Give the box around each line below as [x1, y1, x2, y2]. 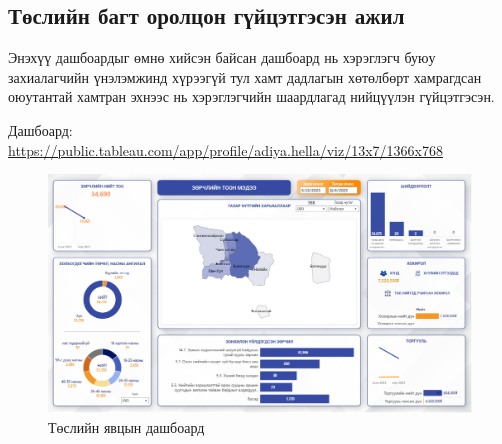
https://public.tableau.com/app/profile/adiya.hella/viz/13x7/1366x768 [8, 139, 443, 160]
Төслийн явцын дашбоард [48, 416, 205, 437]
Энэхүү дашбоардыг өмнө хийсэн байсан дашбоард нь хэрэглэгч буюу [8, 47, 436, 68]
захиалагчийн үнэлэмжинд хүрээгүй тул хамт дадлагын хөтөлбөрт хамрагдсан [8, 66, 482, 87]
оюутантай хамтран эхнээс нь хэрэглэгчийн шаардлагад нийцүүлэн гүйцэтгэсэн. [8, 86, 495, 107]
